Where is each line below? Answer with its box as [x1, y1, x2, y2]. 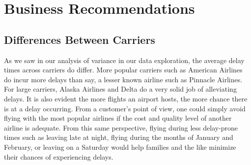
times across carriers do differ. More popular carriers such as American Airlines [4, 65, 243, 75]
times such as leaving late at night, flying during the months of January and [4, 132, 233, 142]
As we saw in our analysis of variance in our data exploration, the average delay [4, 55, 245, 65]
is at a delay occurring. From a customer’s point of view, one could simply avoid [4, 103, 246, 113]
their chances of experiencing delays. [4, 151, 113, 162]
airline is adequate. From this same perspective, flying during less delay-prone [4, 122, 238, 132]
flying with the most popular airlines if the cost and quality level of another [4, 113, 232, 123]
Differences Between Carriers [4, 32, 155, 47]
